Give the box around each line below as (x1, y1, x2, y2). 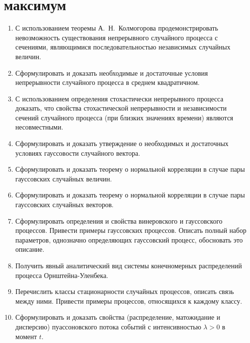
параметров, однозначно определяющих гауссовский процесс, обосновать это (15, 234, 243, 245)
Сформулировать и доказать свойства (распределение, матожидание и (15, 312, 220, 322)
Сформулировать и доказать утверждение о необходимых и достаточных (15, 138, 229, 148)
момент (15, 331, 37, 341)
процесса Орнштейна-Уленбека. (15, 270, 109, 280)
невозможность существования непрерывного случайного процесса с (15, 32, 218, 42)
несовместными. (15, 122, 63, 132)
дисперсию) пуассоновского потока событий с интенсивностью (15, 321, 202, 331)
